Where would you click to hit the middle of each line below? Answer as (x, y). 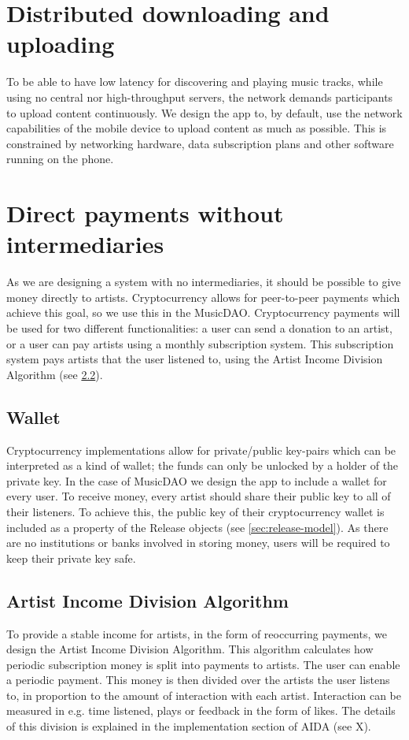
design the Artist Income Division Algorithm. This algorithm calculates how (190, 649)
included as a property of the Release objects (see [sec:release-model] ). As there (197, 527)
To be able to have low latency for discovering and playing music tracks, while (195, 82)
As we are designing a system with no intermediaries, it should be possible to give (204, 282)
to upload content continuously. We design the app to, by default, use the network (204, 112)
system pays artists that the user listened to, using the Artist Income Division (195, 359)
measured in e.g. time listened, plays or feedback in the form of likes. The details (201, 710)
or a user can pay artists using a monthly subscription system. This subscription (200, 343)
